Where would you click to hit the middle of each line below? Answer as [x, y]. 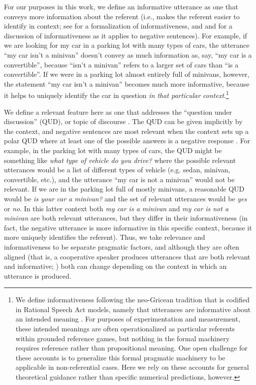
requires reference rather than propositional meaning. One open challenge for [131, 348]
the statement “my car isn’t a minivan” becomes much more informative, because [127, 83]
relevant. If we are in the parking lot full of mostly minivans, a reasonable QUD [124, 189]
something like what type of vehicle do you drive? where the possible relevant [120, 160]
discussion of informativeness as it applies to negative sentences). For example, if [126, 35]
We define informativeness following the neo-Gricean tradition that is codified [132, 300]
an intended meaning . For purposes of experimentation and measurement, [128, 319]
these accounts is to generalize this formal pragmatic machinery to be [120, 357]
